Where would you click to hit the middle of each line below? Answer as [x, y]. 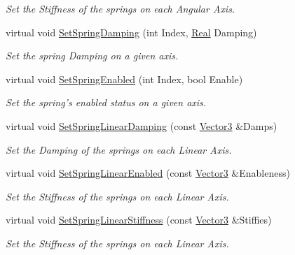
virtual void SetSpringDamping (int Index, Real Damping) [131, 32]
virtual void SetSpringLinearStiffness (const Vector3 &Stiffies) [139, 220]
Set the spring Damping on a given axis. [92, 56]
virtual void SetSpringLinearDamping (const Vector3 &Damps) [142, 125]
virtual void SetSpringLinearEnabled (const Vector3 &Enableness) [148, 173]
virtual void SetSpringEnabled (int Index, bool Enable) [124, 79]
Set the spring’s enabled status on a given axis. [106, 102]
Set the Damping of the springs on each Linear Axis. [119, 149]
